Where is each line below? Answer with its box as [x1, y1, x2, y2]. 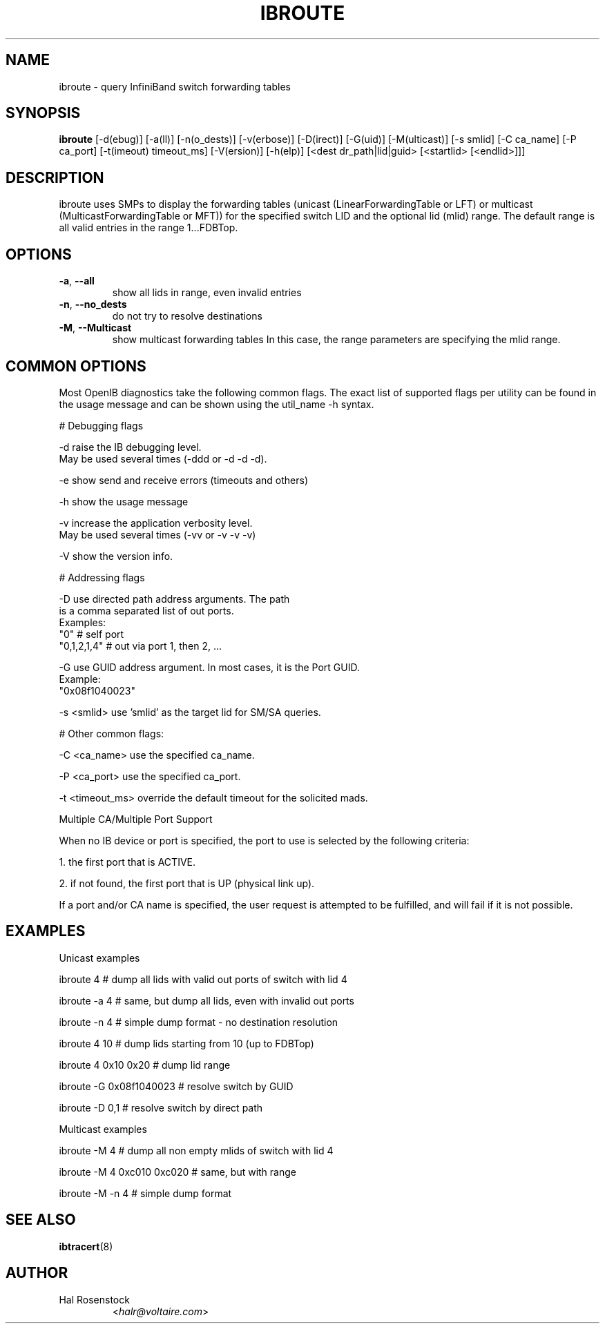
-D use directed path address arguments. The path [59, 592, 290, 605]
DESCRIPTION [6, 168, 104, 186]
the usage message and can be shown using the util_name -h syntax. [59, 398, 374, 410]
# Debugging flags [59, 419, 144, 431]
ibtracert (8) [59, 1240, 113, 1252]
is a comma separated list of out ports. [59, 604, 234, 617]
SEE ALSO [6, 1211, 76, 1229]
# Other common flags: [59, 727, 164, 739]
